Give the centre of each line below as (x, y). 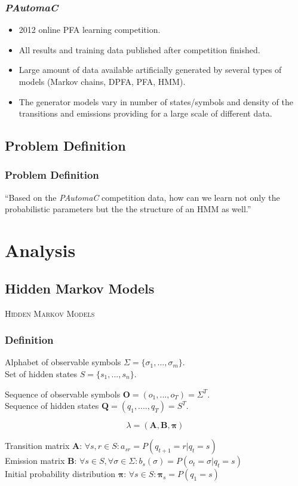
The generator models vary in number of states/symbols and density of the (156, 101)
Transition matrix (37, 446)
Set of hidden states (41, 373)
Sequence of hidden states (52, 406)
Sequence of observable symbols (63, 394)
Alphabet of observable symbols (63, 362)
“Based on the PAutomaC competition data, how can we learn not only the (142, 197)
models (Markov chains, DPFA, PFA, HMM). (102, 81)
